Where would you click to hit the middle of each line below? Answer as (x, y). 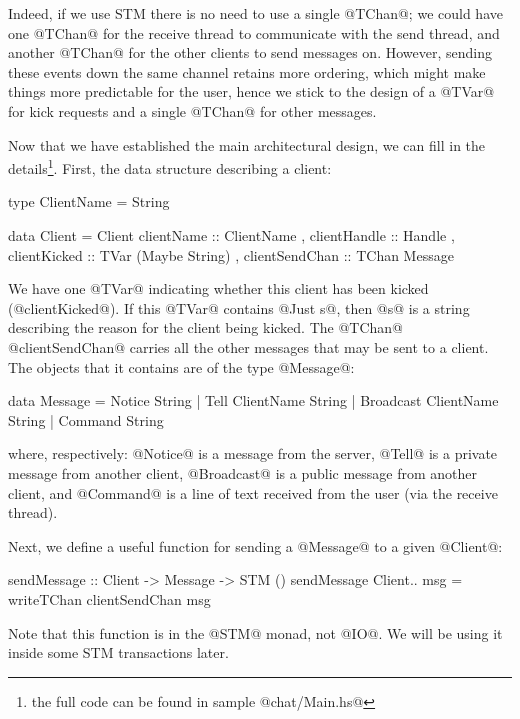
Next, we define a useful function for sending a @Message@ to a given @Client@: (255, 545)
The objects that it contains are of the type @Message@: (181, 366)
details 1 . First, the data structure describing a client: (170, 166)
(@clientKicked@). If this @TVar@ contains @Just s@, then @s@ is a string (239, 307)
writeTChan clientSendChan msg (109, 598)
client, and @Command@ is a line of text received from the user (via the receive (253, 492)
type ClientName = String (89, 201)
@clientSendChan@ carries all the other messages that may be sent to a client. (248, 346)
